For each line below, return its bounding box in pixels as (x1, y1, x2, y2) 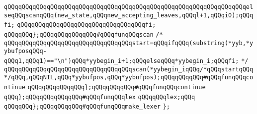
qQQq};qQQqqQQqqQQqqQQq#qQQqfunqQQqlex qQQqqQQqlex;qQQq (4, 93, 195, 101)
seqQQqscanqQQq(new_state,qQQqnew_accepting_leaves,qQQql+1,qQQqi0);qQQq (4, 11, 254, 19)
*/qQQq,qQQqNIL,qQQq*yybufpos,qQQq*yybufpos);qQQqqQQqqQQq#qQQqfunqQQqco (4, 74, 254, 81)
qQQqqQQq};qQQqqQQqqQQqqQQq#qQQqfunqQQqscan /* (4, 31, 163, 38)
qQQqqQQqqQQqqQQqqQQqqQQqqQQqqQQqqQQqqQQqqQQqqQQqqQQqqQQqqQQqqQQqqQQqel (4, 3, 254, 10)
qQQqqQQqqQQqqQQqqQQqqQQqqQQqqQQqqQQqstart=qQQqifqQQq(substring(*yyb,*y (4, 39, 254, 47)
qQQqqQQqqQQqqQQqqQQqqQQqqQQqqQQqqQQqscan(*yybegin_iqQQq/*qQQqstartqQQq (4, 65, 254, 73)
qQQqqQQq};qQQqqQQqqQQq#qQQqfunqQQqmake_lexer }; (4, 103, 170, 111)
